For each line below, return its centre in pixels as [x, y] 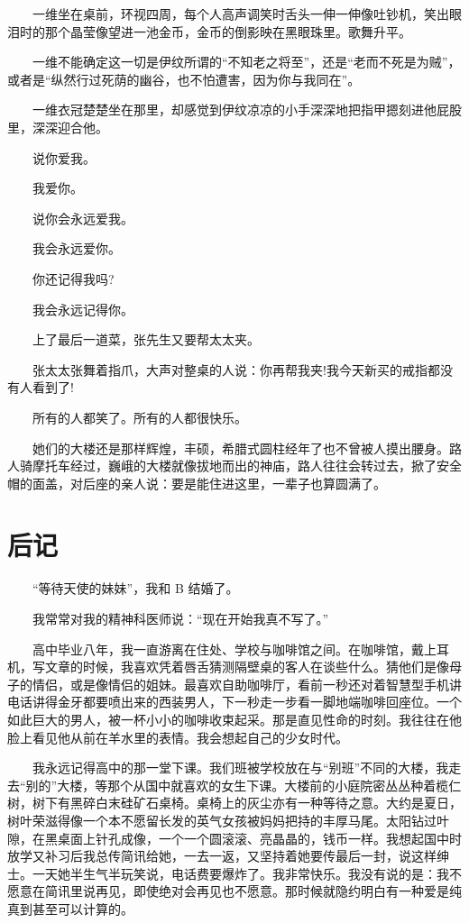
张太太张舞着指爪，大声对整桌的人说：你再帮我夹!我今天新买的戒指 [230, 369]
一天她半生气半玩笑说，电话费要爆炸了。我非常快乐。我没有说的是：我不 [247, 873]
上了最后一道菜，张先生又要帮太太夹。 [146, 339]
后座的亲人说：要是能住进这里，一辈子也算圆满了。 [234, 483]
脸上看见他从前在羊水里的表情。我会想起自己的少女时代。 [178, 737]
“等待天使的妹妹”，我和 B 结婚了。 [135, 588]
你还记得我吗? [73, 278]
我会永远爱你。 [76, 248]
